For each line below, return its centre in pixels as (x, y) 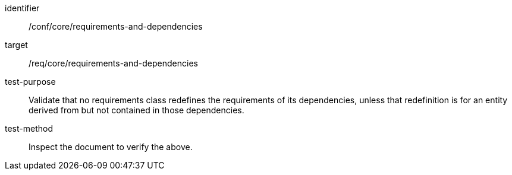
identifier (22, 8)
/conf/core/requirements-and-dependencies (116, 26)
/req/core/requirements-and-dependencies (113, 63)
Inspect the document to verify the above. (111, 147)
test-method (29, 128)
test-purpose (30, 82)
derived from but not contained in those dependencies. (136, 110)
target (16, 45)
